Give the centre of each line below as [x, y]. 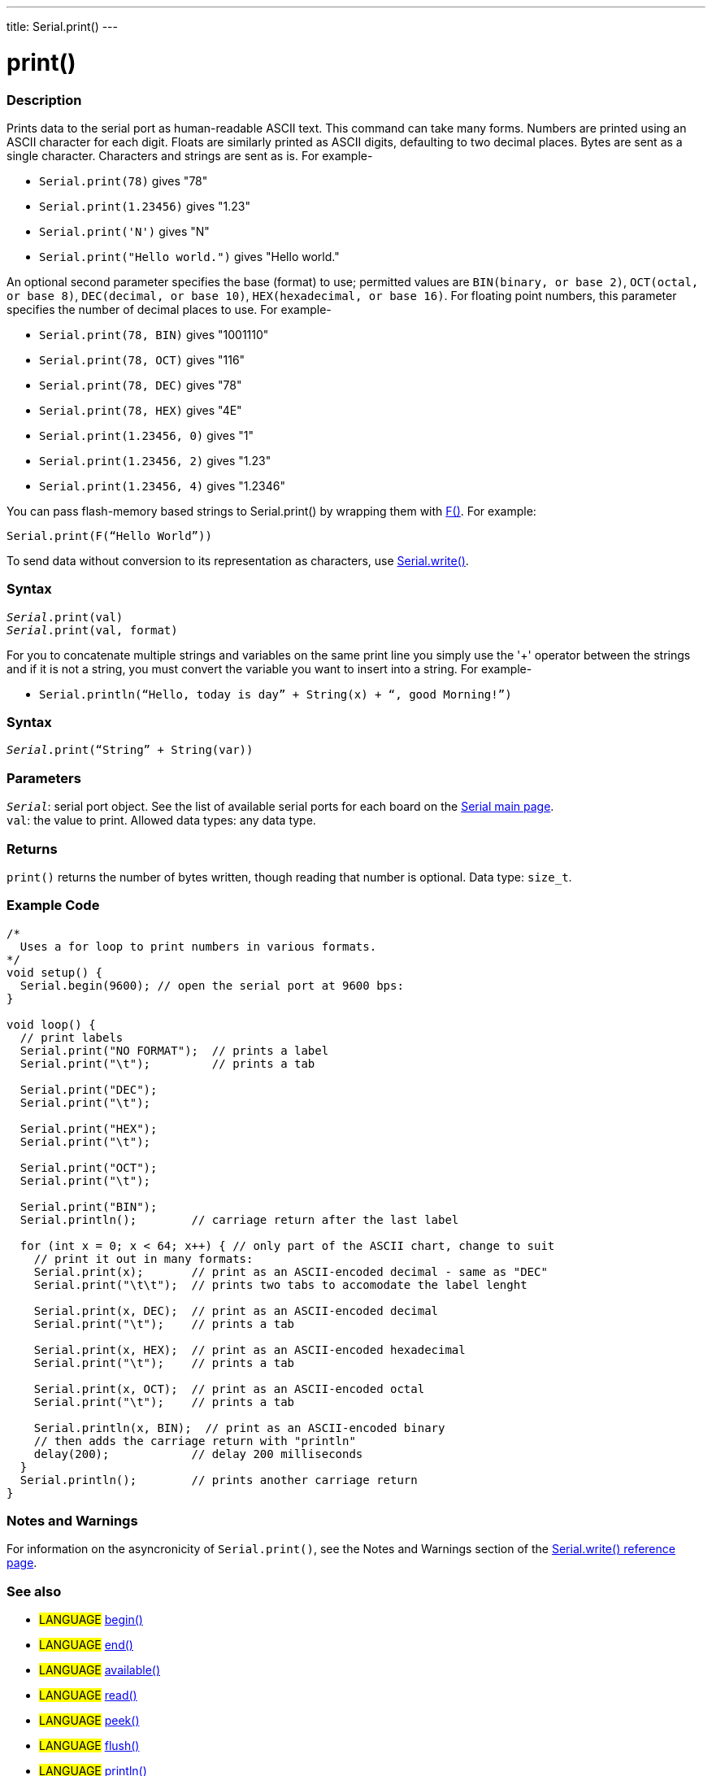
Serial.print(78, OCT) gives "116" [142, 359]
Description [44, 100]
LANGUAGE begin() [91, 1620]
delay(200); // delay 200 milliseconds [198, 1454]
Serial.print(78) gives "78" [124, 181]
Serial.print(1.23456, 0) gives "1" [147, 435]
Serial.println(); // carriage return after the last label [239, 1219]
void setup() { [55, 972]
